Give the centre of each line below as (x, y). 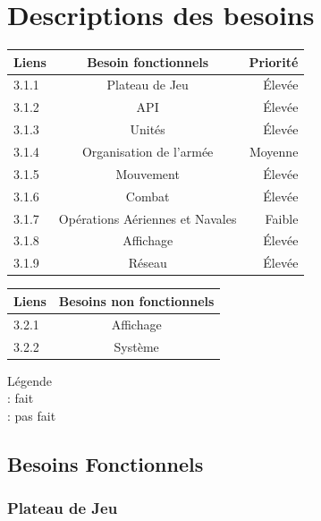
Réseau (148, 263)
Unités (148, 129)
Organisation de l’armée (148, 151)
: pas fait (32, 415)
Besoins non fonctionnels (136, 300)
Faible (282, 218)
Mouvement (148, 173)
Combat (148, 196)
